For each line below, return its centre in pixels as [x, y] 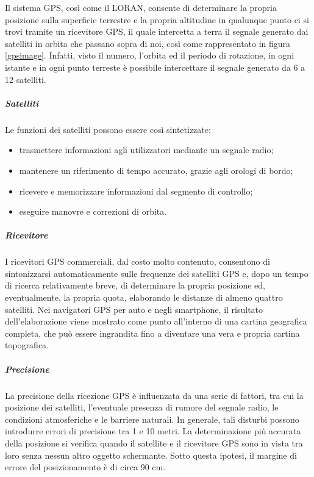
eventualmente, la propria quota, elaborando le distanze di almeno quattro [144, 297]
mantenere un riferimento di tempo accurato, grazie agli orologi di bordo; [156, 170]
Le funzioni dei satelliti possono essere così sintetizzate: [108, 129]
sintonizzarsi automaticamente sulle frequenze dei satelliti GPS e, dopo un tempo [157, 273]
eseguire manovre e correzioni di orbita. [93, 211]
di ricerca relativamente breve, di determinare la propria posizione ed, [135, 285]
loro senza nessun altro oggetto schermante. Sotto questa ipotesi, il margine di [151, 455]
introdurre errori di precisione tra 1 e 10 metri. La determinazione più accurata [153, 431]
